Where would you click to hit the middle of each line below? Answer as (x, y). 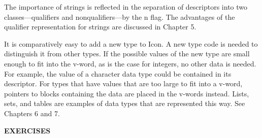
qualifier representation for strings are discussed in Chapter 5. (100, 27)
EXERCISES (27, 130)
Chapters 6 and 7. (32, 113)
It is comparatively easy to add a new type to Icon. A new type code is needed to (131, 43)
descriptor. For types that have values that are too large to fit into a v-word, (123, 83)
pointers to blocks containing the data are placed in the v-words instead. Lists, (127, 93)
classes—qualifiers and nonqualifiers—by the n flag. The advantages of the (120, 16)
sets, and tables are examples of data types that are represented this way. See (125, 103)
